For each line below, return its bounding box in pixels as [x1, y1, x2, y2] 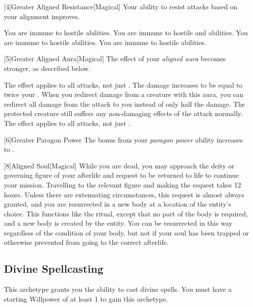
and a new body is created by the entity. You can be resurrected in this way [4, 218, 232, 228]
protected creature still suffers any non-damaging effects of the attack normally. [4, 108, 243, 118]
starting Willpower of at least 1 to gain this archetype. [4, 293, 168, 304]
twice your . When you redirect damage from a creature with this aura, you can [4, 89, 244, 99]
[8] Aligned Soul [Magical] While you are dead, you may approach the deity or [4, 160, 234, 170]
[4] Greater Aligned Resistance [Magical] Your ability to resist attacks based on [4, 1, 238, 11]
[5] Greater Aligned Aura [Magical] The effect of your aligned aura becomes [4, 53, 226, 64]
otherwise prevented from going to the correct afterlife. [4, 237, 169, 247]
